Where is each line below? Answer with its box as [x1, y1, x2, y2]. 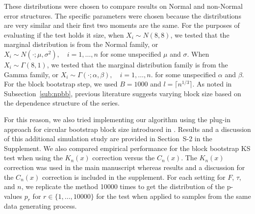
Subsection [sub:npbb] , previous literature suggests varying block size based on [4, 88, 241, 98]
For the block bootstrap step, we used [4, 79, 118, 89]
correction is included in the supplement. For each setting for [42, 171, 226, 182]
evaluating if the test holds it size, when [4, 29, 124, 40]
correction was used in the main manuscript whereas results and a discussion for [4, 162, 245, 172]
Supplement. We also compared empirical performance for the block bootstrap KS [4, 143, 251, 153]
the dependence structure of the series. [4, 98, 120, 108]
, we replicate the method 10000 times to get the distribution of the [21, 181, 225, 192]
